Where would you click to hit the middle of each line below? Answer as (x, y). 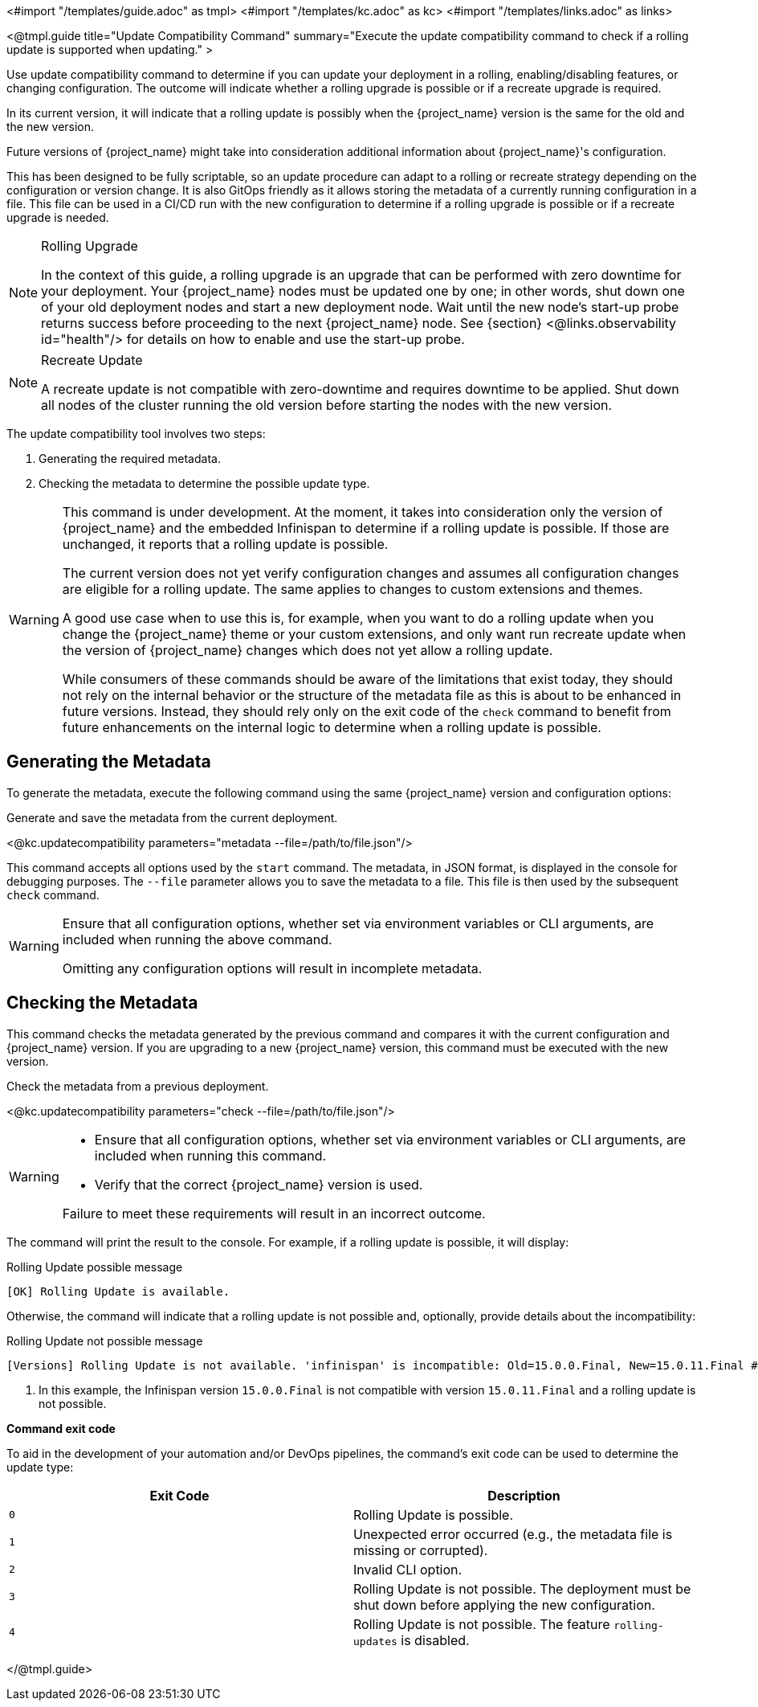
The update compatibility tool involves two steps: (136, 434)
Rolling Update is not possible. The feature (482, 1624)
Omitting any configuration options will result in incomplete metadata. (272, 968)
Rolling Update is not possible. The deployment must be (522, 1588)
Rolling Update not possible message (105, 1341)
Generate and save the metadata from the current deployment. (172, 817)
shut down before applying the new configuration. (504, 1605)
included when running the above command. (197, 939)
